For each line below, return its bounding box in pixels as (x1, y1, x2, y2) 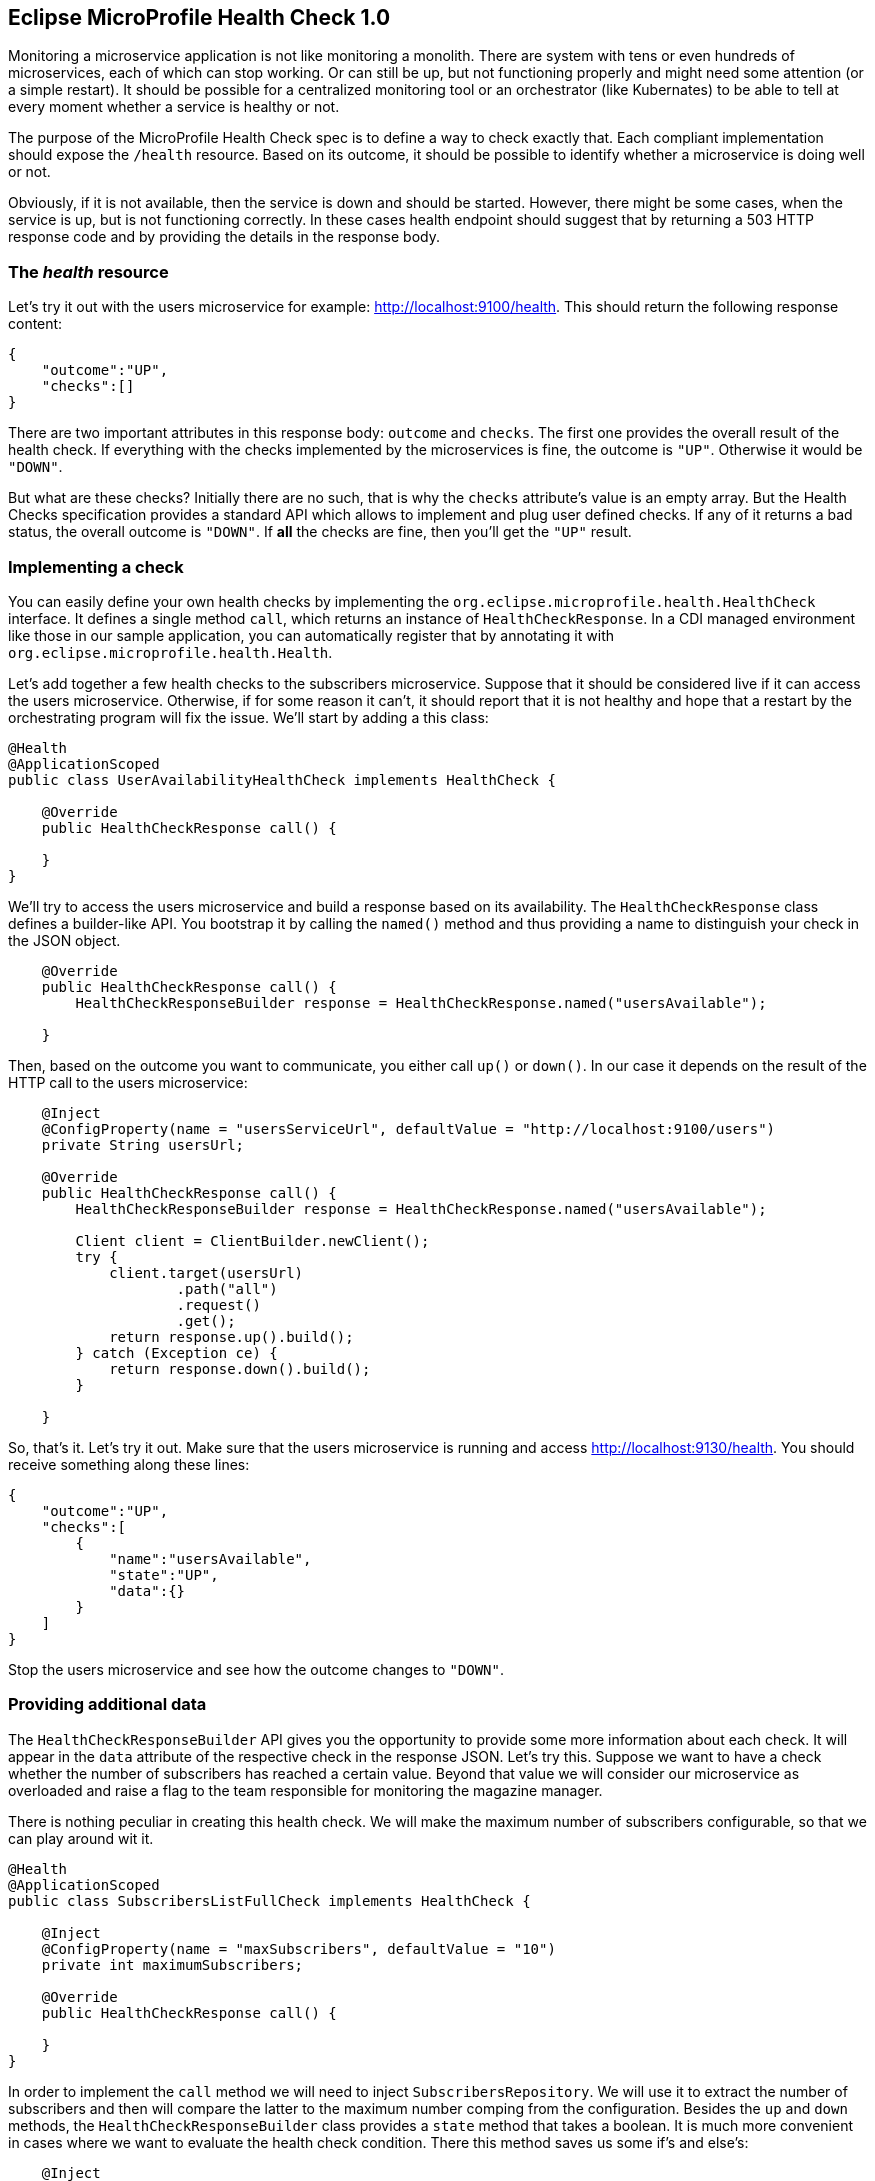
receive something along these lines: (8, 1455, 250, 1473)
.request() (176, 1296, 261, 1313)
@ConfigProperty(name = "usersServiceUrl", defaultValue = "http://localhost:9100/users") (41, 1120, 776, 1137)
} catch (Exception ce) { (75, 1344, 278, 1361)
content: (8, 315, 63, 333)
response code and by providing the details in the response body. (8, 228, 440, 246)
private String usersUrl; (41, 1136, 245, 1153)
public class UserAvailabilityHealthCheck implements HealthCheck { (8, 771, 556, 788)
